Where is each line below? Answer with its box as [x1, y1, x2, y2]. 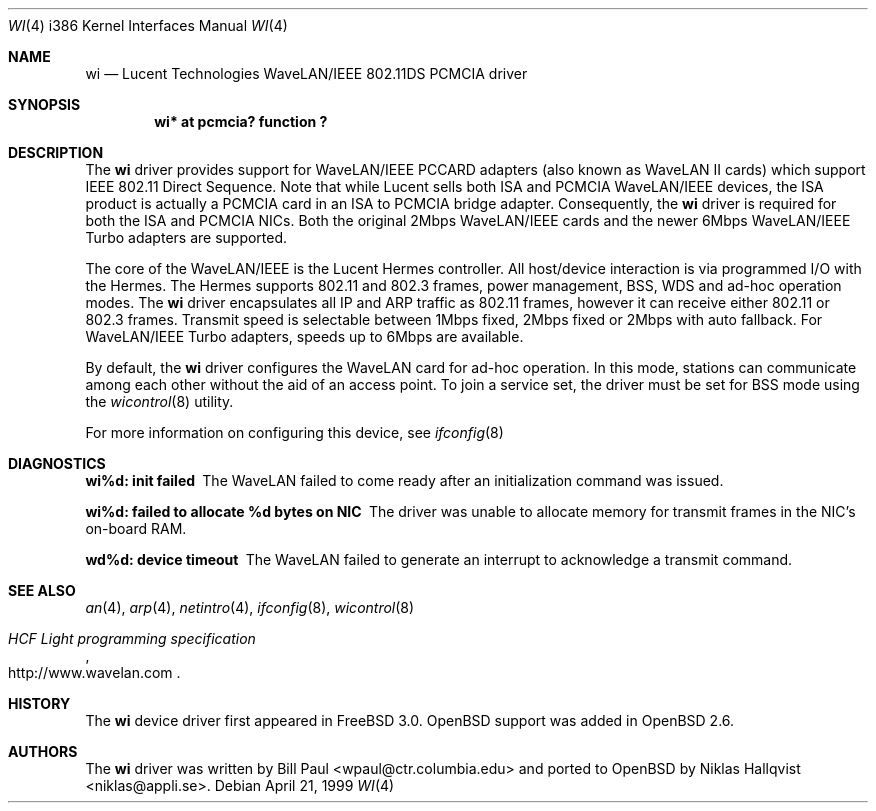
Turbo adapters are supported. [85, 229, 288, 246]
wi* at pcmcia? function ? [154, 113, 328, 130]
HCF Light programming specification [8, 630, 256, 647]
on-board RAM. [85, 520, 187, 537]
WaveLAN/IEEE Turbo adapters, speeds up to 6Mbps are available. [85, 328, 524, 345]
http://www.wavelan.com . [8, 664, 181, 681]
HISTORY [8, 695, 71, 712]
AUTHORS [8, 743, 78, 760]
